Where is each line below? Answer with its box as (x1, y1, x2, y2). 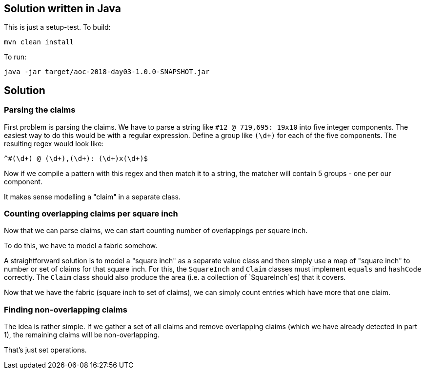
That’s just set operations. (4, 346, 87, 354)
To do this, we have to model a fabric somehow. (4, 241, 158, 250)
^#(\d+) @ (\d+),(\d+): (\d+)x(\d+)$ (4, 154, 148, 162)
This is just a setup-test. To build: (4, 23, 111, 32)
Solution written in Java (4, 2, 121, 15)
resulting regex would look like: (4, 139, 104, 148)
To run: (4, 53, 27, 61)
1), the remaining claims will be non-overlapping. (4, 331, 160, 339)
